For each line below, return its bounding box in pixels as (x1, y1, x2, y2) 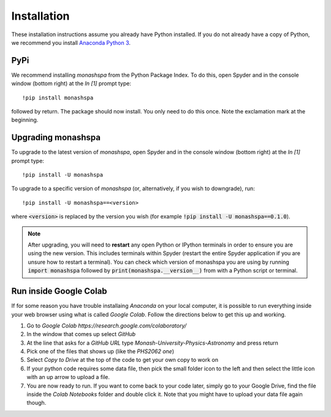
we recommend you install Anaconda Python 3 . (11, 39, 131, 46)
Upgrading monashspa (11, 132, 101, 143)
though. (26, 399, 47, 407)
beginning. (11, 117, 39, 124)
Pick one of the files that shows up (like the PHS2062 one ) (26, 348, 175, 355)
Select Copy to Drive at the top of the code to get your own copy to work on (26, 356, 219, 364)
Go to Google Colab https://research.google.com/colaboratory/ (26, 322, 187, 329)
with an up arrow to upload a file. (26, 373, 110, 381)
